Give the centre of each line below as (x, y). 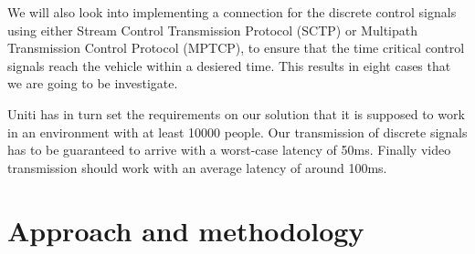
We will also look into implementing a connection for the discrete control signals (232, 12)
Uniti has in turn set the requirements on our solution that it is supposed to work (236, 113)
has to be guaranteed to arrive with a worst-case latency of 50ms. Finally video (229, 150)
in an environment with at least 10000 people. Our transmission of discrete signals (237, 132)
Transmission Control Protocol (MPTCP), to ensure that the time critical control (236, 48)
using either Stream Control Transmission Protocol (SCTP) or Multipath (212, 30)
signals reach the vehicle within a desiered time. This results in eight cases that (229, 65)
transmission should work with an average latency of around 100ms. (197, 167)
